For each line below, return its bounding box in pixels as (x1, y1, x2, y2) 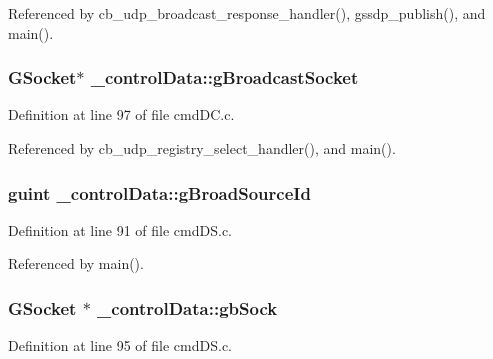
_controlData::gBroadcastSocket (90, 65, 359, 90)
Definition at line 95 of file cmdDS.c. (8, 335, 233, 356)
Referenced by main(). (8, 253, 144, 274)
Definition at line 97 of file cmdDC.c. (8, 104, 235, 125)
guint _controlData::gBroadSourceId (8, 180, 311, 205)
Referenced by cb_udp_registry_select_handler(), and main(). (8, 138, 396, 158)
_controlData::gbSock (97, 295, 278, 320)
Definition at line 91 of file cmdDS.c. (8, 219, 233, 240)
